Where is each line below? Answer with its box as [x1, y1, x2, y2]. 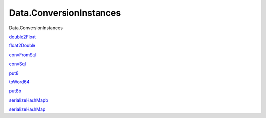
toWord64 [9, 79, 30, 85]
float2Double [9, 42, 35, 49]
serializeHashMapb [9, 97, 49, 103]
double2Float [9, 34, 36, 39]
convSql [9, 61, 26, 67]
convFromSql [9, 52, 36, 58]
